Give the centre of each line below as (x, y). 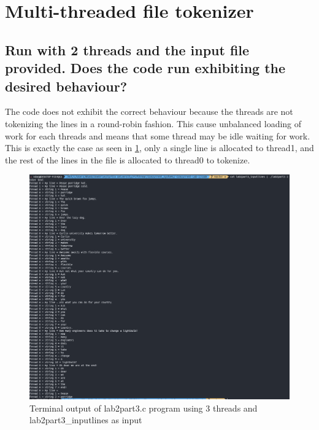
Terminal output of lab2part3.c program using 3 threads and (144, 408)
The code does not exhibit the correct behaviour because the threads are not (149, 111)
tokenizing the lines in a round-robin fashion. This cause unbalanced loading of (153, 123)
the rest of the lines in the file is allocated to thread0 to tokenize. (128, 159)
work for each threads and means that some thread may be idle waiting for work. (158, 135)
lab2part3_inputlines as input (86, 420)
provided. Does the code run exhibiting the (145, 68)
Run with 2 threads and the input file (127, 49)
